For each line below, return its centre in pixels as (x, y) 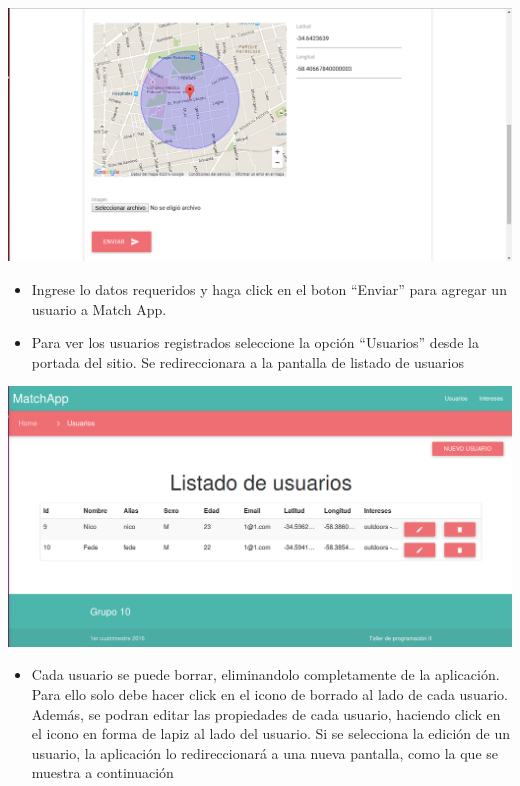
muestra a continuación (102, 772)
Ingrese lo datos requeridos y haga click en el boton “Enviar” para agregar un (269, 289)
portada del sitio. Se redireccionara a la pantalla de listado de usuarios (247, 361)
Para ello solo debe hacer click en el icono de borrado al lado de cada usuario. (269, 693)
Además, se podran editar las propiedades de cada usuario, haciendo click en (266, 713)
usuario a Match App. (99, 308)
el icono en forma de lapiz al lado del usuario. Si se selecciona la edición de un (271, 733)
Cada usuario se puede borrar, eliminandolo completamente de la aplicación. (265, 674)
